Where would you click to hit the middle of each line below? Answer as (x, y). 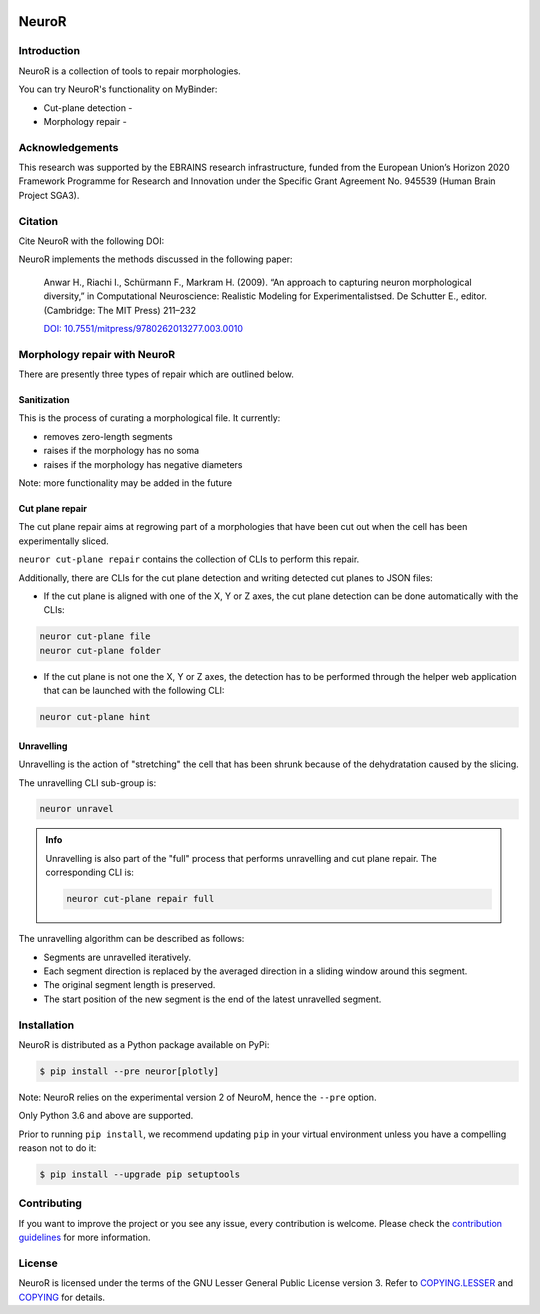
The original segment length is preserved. (129, 985)
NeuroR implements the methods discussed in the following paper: (156, 259)
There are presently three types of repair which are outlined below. (156, 374)
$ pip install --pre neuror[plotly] (129, 1071)
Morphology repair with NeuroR (96, 354)
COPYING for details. (61, 1297)
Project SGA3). (49, 195)
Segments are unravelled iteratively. (117, 957)
